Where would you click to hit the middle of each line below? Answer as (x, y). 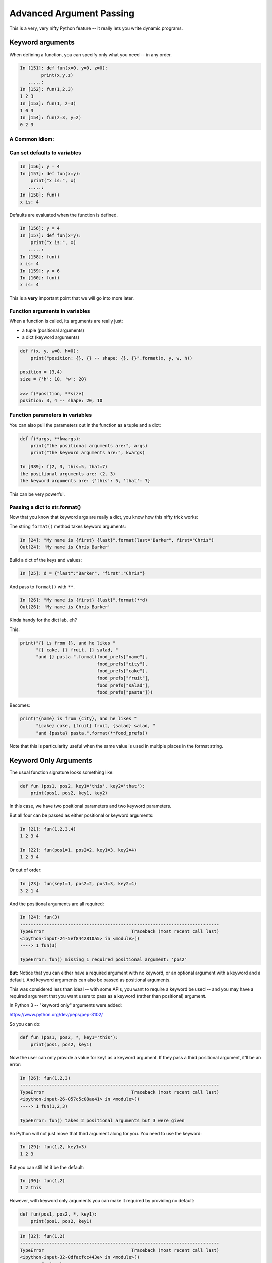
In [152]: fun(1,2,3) (47, 89)
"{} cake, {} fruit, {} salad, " (77, 650)
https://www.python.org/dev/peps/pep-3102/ (56, 1014)
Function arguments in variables (50, 311)
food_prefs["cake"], (122, 671)
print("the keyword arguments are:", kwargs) (88, 453)
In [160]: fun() (40, 278)
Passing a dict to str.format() (45, 507)
